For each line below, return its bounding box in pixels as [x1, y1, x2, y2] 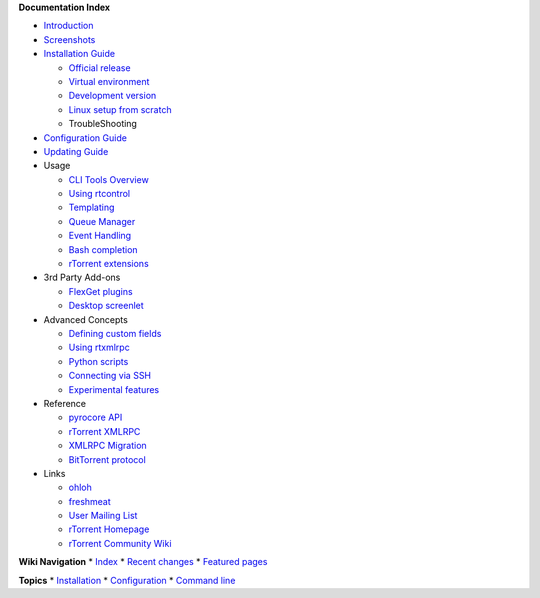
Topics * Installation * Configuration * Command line [18, 574, 236, 586]
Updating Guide [43, 145, 109, 157]
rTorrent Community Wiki [68, 537, 172, 549]
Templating [68, 201, 115, 214]
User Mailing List [68, 510, 138, 522]
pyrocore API [68, 411, 123, 424]
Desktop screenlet [68, 300, 144, 312]
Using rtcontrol [68, 188, 130, 200]
